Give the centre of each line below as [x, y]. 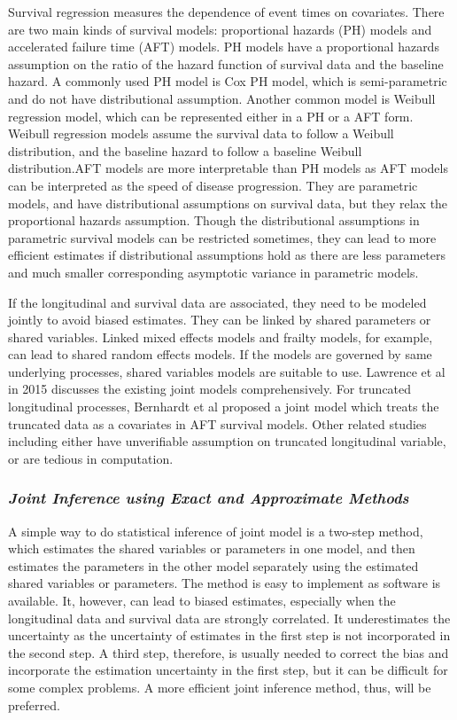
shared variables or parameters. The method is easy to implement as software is [225, 583]
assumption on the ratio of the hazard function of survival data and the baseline [226, 63]
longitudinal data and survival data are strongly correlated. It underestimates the [229, 618]
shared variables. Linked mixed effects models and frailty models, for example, [221, 337]
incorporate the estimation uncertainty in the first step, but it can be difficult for [228, 670]
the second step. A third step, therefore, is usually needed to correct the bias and [228, 652]
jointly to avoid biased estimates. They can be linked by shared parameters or [220, 320]
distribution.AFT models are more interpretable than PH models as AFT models [228, 168]
